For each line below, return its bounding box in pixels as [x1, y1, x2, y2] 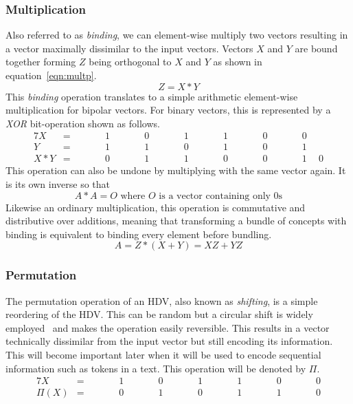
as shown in [213, 54, 262, 69]
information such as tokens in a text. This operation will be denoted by [5, 361, 306, 375]
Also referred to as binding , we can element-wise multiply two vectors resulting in [5, 28, 348, 42]
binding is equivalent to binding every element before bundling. [5, 226, 272, 241]
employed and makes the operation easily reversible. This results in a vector [5, 320, 330, 334]
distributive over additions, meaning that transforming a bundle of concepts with [5, 213, 347, 228]
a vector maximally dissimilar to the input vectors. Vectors [5, 41, 253, 55]
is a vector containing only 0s [159, 191, 283, 201]
